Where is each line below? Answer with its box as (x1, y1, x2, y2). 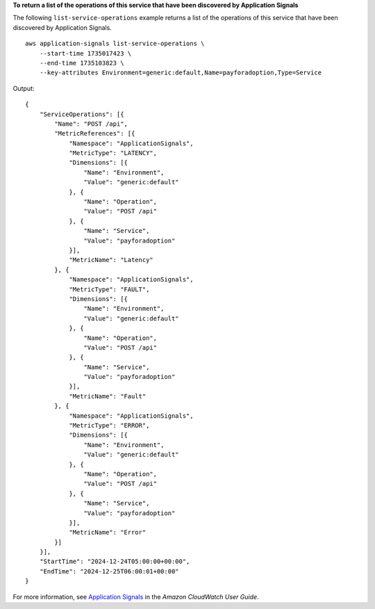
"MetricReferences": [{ (54, 129, 135, 138)
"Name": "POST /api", (54, 120, 128, 128)
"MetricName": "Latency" (69, 256, 154, 264)
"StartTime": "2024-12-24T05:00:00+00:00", (39, 558, 190, 566)
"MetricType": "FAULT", (69, 285, 150, 293)
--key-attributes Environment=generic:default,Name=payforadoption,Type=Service (39, 69, 322, 76)
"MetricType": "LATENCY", (69, 149, 158, 157)
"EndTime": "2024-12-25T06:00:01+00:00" (39, 567, 180, 575)
